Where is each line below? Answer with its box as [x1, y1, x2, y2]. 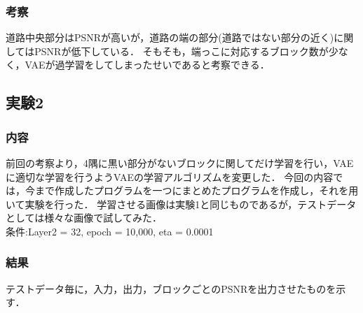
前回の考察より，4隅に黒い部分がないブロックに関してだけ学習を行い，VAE [6, 156, 354, 170]
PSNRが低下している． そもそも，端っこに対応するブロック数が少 [34, 43, 338, 58]
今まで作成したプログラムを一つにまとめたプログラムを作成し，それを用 [25, 183, 359, 198]
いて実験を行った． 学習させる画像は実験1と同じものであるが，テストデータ [6, 196, 357, 211]
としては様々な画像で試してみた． [6, 210, 162, 225]
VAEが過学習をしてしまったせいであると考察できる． [25, 57, 270, 72]
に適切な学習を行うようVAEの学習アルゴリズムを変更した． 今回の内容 [6, 169, 334, 184]
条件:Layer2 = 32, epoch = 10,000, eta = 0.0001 [6, 224, 214, 238]
